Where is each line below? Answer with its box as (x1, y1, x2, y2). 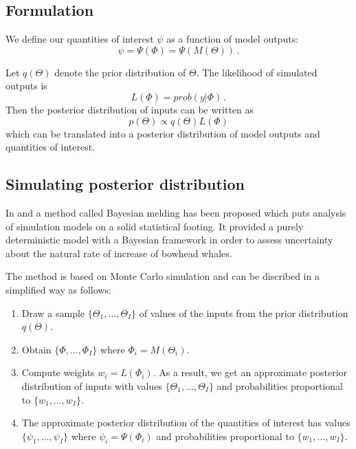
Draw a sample (21, 305, 85, 320)
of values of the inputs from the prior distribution (139, 305, 348, 320)
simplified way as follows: (5, 282, 111, 296)
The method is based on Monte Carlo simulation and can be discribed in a (5, 269, 320, 283)
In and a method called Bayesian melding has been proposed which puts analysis (5, 205, 346, 219)
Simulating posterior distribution (5, 173, 245, 195)
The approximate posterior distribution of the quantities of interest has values (21, 415, 351, 430)
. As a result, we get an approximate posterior (153, 365, 348, 380)
